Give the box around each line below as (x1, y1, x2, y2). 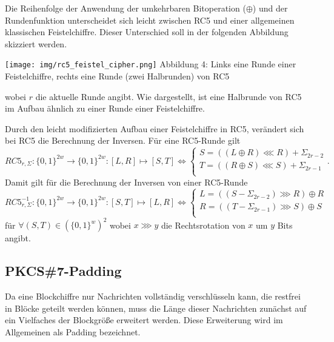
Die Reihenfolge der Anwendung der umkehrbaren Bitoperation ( (5, 2, 246, 14)
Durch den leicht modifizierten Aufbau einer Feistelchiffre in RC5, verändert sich (5, 122, 304, 135)
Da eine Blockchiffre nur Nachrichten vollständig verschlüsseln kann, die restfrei (5, 290, 301, 303)
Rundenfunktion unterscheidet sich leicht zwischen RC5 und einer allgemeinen (5, 13, 295, 26)
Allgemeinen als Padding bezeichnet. (5, 325, 141, 338)
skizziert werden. (5, 37, 67, 50)
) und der (252, 2, 288, 14)
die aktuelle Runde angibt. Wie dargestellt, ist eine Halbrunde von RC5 (35, 90, 302, 102)
